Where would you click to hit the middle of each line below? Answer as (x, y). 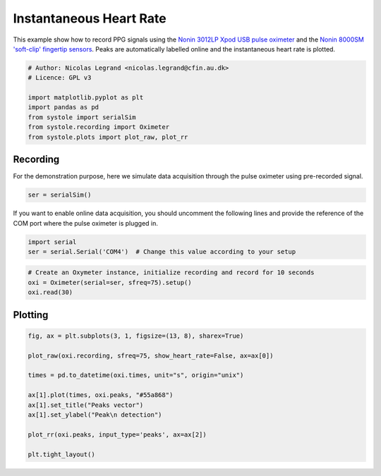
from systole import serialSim (82, 117)
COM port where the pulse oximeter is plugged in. (86, 223)
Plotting (31, 315)
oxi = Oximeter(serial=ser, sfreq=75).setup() (110, 282)
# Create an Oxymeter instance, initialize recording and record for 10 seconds (171, 273)
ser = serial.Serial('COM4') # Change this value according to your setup (162, 251)
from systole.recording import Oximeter (98, 127)
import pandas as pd (63, 107)
